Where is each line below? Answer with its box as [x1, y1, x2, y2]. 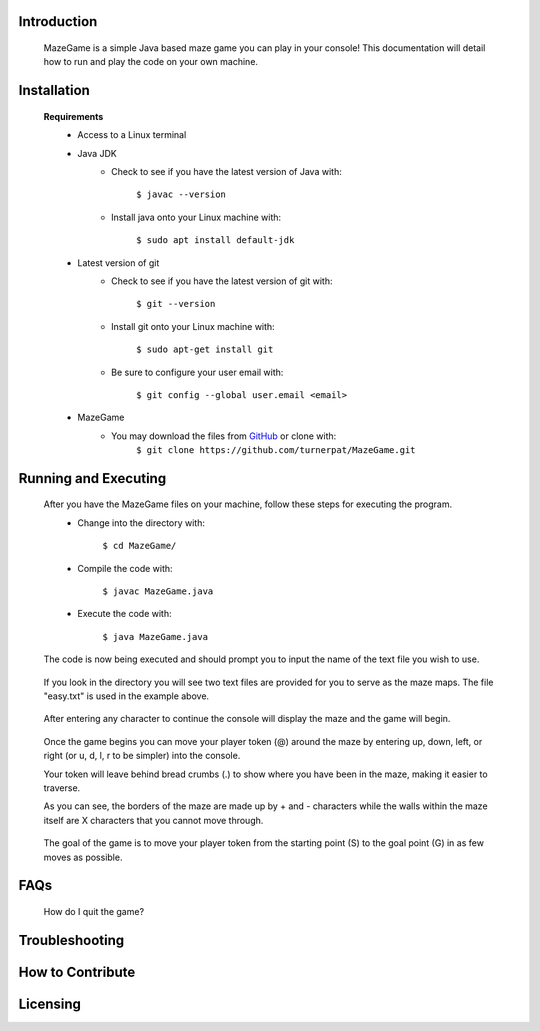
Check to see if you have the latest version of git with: [111, 275, 333, 287]
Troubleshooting [18, 931, 125, 949]
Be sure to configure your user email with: [111, 366, 284, 378]
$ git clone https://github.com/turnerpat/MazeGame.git [136, 445, 416, 456]
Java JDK [77, 147, 117, 159]
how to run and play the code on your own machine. [43, 56, 259, 68]
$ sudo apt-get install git [136, 344, 274, 355]
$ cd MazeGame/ [102, 540, 177, 552]
